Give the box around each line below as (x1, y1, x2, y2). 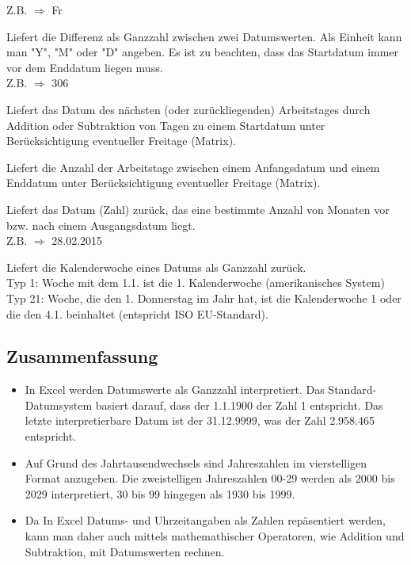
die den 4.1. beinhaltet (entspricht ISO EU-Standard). (6, 305, 268, 322)
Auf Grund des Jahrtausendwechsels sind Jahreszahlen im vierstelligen (25, 454, 367, 471)
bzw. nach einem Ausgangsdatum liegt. (6, 216, 196, 233)
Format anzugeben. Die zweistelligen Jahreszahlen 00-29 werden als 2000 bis (25, 470, 395, 487)
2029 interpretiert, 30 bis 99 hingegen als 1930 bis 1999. (25, 485, 295, 502)
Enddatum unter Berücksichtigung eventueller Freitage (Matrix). (6, 174, 321, 191)
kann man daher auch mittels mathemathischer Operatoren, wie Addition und (25, 528, 405, 544)
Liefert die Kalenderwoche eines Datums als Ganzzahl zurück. (6, 258, 306, 275)
